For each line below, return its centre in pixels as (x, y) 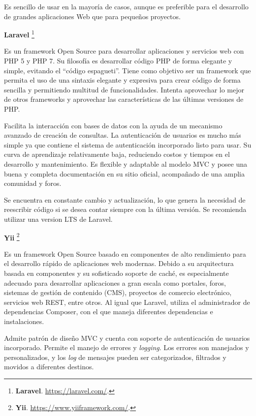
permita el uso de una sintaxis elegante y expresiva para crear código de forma (122, 80)
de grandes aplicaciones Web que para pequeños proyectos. (92, 16)
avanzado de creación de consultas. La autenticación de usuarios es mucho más (123, 135)
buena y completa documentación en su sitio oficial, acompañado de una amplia (124, 173)
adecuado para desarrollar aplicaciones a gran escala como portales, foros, (115, 282)
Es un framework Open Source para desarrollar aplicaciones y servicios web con (124, 51)
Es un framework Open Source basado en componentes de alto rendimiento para (125, 253)
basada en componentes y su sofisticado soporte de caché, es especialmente (116, 273)
